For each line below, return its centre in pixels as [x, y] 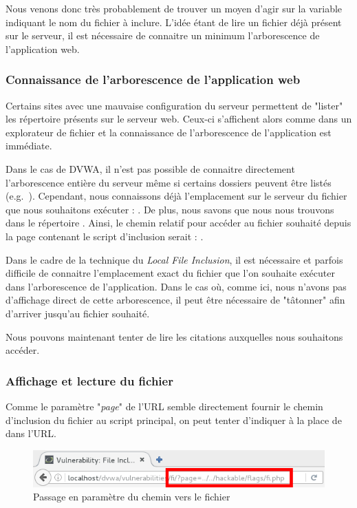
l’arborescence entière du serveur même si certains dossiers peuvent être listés [169, 182]
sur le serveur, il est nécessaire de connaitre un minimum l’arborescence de [163, 35]
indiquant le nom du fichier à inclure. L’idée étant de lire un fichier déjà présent [174, 22]
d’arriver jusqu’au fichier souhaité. [78, 313]
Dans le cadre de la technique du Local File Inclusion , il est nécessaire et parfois [174, 259]
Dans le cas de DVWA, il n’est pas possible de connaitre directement [150, 168]
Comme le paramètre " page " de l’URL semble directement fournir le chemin [164, 406]
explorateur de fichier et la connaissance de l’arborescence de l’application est [169, 132]
